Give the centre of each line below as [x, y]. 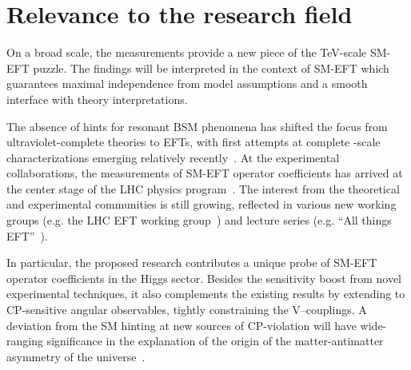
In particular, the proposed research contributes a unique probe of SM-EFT [192, 263]
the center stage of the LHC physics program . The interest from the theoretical [203, 188]
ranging [25, 341]
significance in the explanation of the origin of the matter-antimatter [215, 341]
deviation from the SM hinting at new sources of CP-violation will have [182, 325]
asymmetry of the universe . [76, 356]
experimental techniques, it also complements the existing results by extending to [206, 294]
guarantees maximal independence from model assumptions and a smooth [187, 84]
